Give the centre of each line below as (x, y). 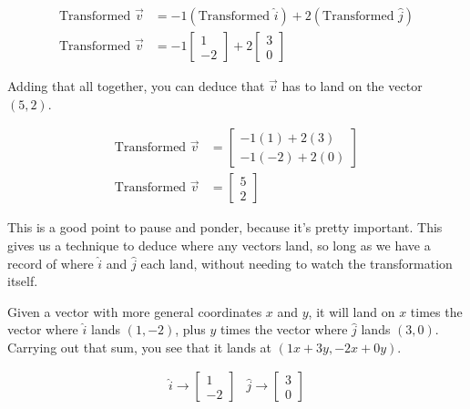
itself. (23, 281)
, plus (190, 329)
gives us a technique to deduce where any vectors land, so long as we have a (219, 245)
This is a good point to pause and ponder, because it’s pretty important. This (225, 227)
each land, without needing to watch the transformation (296, 263)
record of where (51, 263)
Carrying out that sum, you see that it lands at (140, 347)
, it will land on (352, 311)
